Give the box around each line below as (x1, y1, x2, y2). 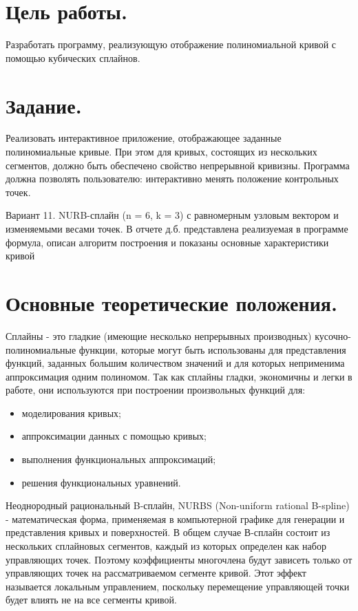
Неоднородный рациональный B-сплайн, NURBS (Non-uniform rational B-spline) (6, 498, 350, 513)
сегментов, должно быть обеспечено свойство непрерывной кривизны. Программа (6, 158, 350, 172)
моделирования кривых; (21, 405, 121, 420)
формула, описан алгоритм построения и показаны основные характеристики (6, 235, 329, 249)
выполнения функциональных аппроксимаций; (21, 452, 216, 467)
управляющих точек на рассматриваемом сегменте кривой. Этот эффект (6, 566, 306, 580)
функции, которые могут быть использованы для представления (78, 342, 346, 356)
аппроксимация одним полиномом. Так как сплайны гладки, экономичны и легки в (6, 369, 352, 383)
